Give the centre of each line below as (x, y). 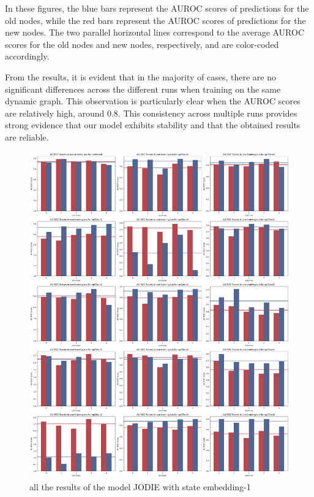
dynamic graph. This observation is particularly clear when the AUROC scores (153, 101)
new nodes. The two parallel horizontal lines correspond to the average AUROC (155, 32)
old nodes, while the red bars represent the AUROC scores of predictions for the (155, 20)
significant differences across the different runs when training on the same (143, 89)
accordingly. (27, 56)
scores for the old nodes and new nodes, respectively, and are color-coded (142, 44)
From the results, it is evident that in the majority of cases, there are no (140, 76)
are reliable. (27, 137)
